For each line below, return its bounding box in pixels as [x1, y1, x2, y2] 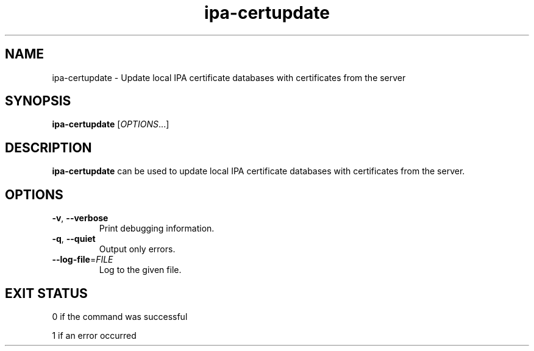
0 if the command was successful [52, 311, 188, 322]
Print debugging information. [99, 223, 215, 234]
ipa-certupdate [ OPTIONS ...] [52, 119, 169, 130]
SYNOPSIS [5, 93, 71, 109]
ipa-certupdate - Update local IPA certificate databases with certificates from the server [52, 72, 406, 83]
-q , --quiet [52, 233, 96, 244]
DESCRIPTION [5, 140, 92, 155]
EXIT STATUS [5, 285, 88, 301]
